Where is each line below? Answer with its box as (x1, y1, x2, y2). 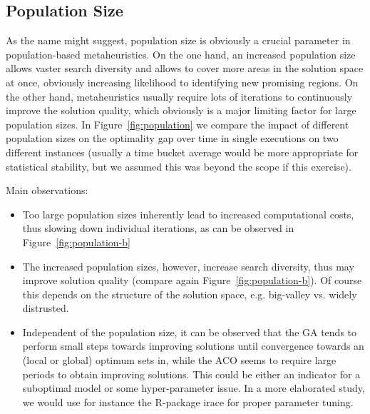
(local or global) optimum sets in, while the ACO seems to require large (22, 353, 336, 368)
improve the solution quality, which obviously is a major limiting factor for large (6, 103, 356, 118)
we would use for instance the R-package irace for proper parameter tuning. (22, 394, 354, 409)
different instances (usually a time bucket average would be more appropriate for (6, 144, 359, 159)
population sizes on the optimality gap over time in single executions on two (6, 131, 339, 146)
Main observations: (6, 183, 88, 198)
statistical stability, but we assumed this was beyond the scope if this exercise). (6, 158, 351, 173)
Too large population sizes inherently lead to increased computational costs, (22, 206, 354, 221)
